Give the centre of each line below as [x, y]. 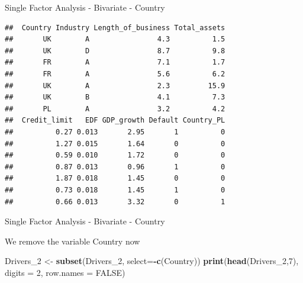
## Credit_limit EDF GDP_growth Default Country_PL [115, 120]
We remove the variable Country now [72, 241]
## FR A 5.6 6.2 [115, 74]
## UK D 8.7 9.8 [115, 51]
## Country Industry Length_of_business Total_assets [115, 28]
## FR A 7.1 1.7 [115, 62]
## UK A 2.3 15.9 [115, 86]
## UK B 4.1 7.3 [115, 97]
